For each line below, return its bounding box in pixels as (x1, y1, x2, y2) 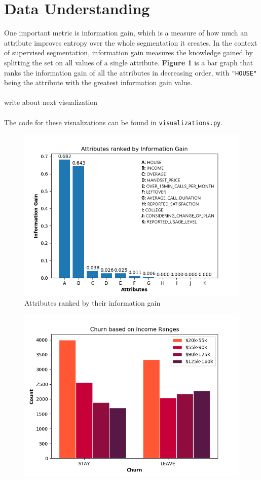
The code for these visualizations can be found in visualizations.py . (4, 117, 223, 127)
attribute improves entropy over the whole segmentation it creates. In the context (4, 37, 257, 48)
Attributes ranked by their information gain (24, 297, 161, 308)
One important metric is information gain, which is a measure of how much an (4, 27, 248, 38)
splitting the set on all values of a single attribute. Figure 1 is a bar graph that (4, 57, 253, 67)
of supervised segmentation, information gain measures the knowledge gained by (4, 47, 253, 58)
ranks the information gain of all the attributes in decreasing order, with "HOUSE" (4, 67, 257, 78)
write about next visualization (4, 97, 98, 107)
